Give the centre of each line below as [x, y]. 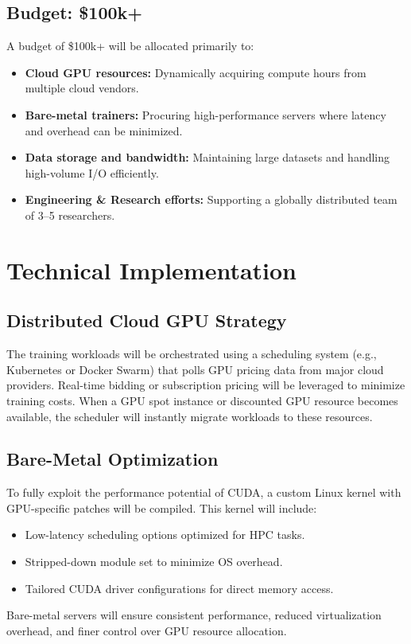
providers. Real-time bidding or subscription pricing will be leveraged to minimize [206, 385]
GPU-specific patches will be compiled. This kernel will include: [162, 507]
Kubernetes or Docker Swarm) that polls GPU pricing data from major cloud [195, 369]
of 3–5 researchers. [70, 215]
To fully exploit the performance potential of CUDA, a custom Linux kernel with [204, 492]
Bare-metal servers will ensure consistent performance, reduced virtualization [194, 615]
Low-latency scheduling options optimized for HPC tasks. [165, 535]
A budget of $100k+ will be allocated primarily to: [130, 46]
